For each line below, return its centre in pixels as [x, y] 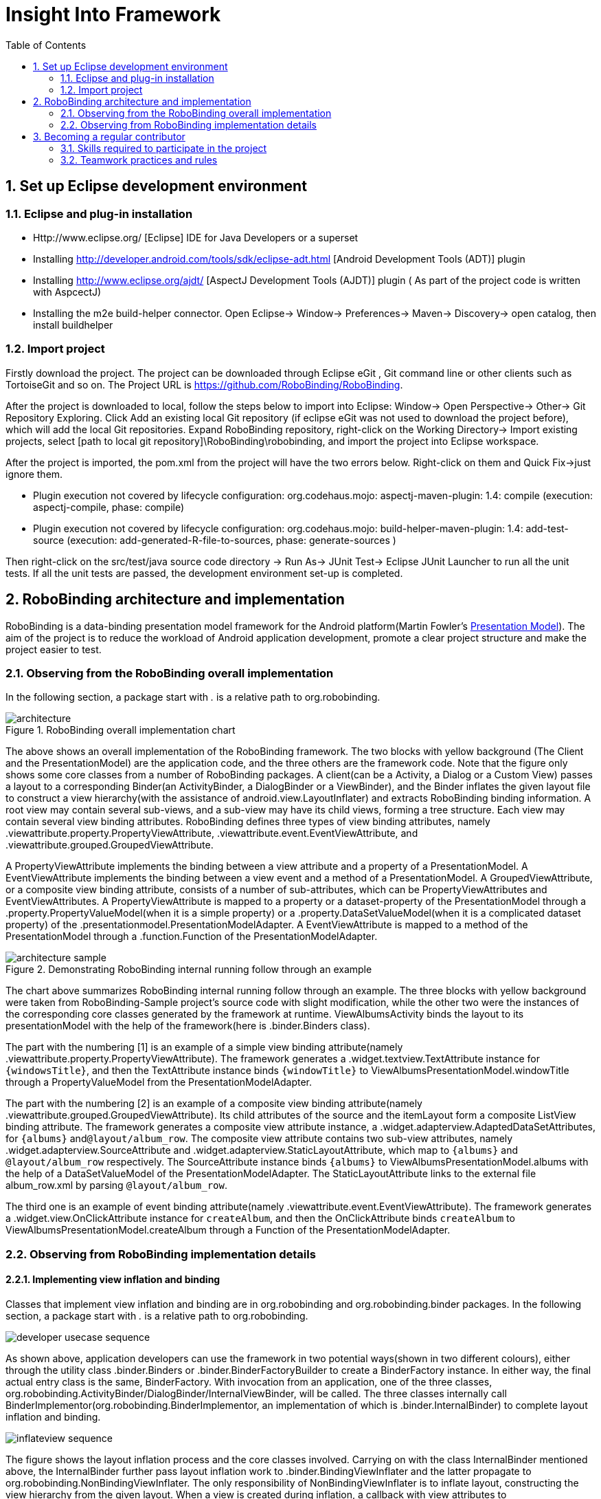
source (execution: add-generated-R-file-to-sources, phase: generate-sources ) [215, 540]
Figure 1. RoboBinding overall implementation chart [121, 730]
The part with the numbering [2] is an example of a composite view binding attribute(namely [214, 1104]
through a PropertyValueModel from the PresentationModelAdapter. [159, 1082]
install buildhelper [73, 325]
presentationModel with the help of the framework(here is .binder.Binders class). [188, 1026]
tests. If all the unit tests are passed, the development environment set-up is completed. [204, 573]
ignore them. [34, 474]
